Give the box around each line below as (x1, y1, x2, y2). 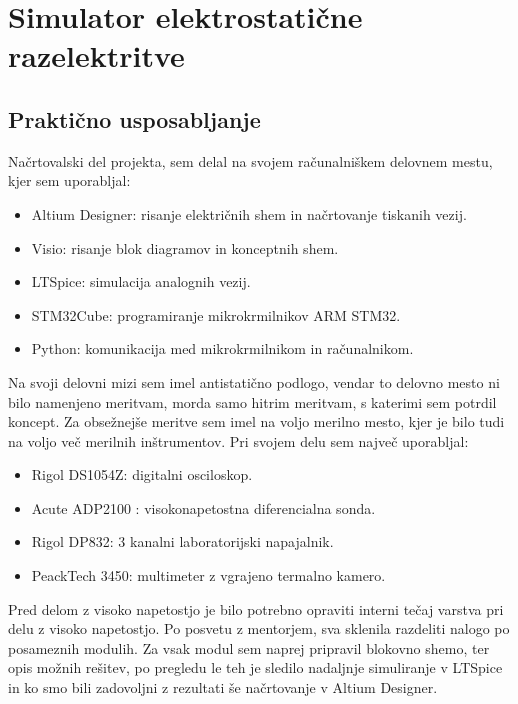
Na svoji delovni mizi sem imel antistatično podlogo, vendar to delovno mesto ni (8, 371, 500, 392)
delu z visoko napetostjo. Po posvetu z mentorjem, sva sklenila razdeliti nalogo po (8, 618, 510, 639)
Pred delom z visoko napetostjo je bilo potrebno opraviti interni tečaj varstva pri (8, 598, 504, 619)
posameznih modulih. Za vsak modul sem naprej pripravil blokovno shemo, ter (8, 637, 490, 658)
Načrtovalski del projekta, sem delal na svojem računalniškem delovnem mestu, (8, 150, 493, 171)
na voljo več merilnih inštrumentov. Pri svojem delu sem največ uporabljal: (8, 430, 469, 451)
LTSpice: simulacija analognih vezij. (31, 271, 251, 292)
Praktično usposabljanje (8, 103, 261, 134)
